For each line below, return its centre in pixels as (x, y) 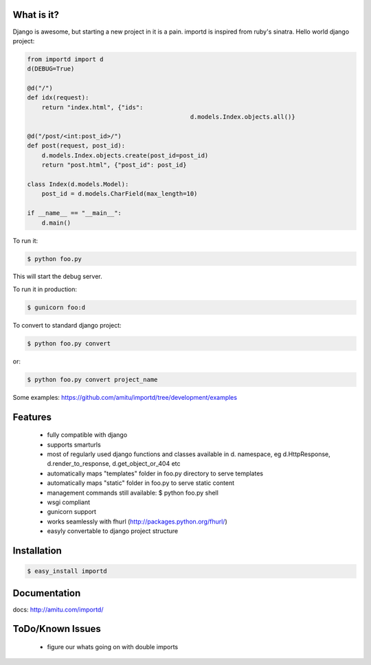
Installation (37, 551)
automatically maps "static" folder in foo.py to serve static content (141, 483)
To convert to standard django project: (67, 325)
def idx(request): (58, 98)
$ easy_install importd (67, 571)
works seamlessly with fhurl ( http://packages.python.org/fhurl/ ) (137, 521)
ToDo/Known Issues (57, 629)
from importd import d (65, 59)
